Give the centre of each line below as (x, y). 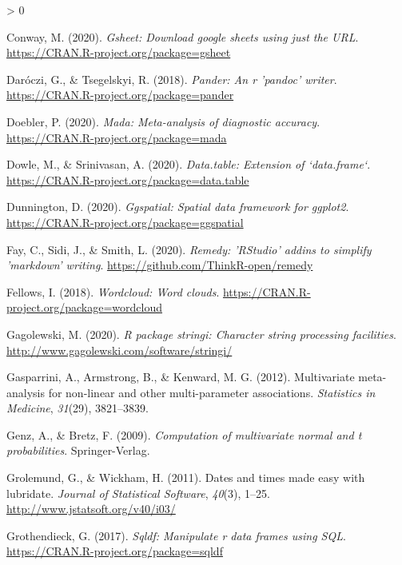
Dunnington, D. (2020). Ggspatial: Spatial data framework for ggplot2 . (178, 207)
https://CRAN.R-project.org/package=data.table (128, 179)
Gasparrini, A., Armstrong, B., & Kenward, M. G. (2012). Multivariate (181, 377)
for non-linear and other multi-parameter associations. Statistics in (212, 392)
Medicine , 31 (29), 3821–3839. (78, 408)
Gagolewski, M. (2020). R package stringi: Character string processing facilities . (201, 334)
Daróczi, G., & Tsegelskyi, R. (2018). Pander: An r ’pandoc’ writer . (172, 79)
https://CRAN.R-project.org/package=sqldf (115, 551)
